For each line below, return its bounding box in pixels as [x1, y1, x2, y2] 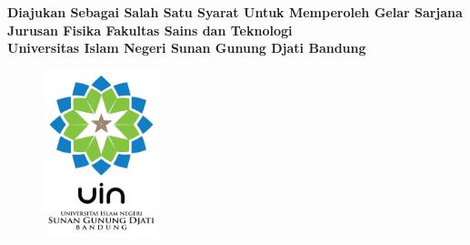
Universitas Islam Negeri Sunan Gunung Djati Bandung [7, 38, 366, 57]
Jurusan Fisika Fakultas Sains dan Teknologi [7, 20, 293, 39]
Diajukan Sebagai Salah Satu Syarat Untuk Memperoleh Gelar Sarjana [7, 3, 463, 22]
